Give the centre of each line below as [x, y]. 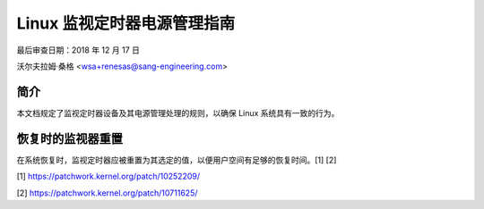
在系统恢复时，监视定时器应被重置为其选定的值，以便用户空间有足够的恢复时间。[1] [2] [177, 160]
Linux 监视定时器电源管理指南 [126, 23]
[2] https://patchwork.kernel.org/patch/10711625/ [107, 193]
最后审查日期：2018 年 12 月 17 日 [78, 50]
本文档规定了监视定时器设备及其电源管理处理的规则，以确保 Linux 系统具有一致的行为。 [178, 113]
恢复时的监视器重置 [69, 138]
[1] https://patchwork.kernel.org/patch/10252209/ [108, 176]
